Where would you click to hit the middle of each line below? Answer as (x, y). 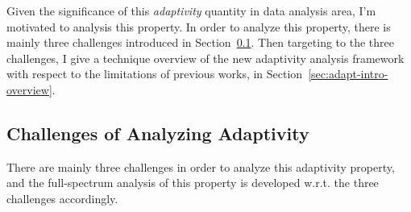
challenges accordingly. (62, 198)
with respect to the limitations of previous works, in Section (155, 74)
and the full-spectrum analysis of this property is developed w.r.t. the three (193, 183)
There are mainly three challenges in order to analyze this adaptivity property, (201, 166)
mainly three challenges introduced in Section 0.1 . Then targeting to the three (200, 42)
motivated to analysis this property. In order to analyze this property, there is (199, 26)
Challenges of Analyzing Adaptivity (158, 133)
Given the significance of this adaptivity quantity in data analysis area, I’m (191, 10)
